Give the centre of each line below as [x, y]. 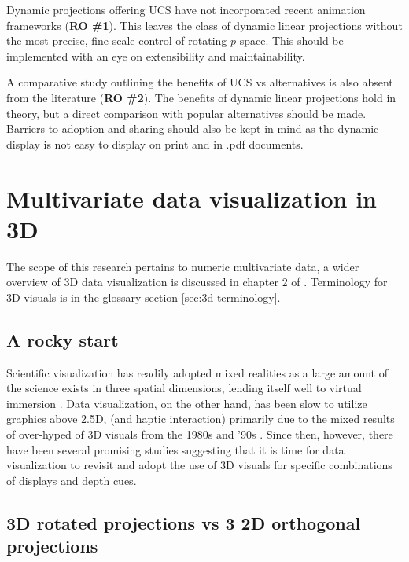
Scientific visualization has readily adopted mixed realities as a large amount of [197, 372]
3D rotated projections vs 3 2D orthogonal [184, 522]
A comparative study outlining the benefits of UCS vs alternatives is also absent [200, 82]
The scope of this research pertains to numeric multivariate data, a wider [183, 266]
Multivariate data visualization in [192, 198]
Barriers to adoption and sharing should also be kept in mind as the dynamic [193, 129]
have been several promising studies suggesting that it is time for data [175, 449]
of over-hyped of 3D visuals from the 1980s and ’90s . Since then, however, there [200, 434]
